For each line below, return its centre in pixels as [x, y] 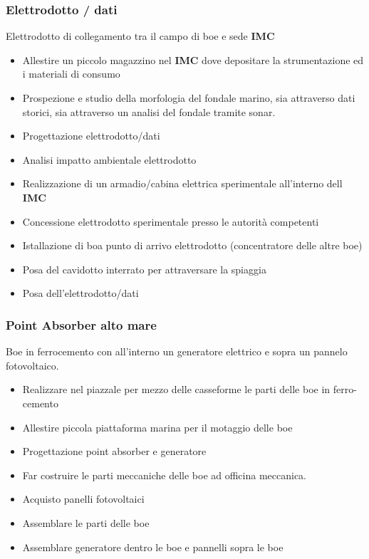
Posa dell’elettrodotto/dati [80, 293]
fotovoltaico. [32, 365]
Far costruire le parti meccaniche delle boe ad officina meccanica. [165, 475]
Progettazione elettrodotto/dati [91, 136]
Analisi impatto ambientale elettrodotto [109, 159]
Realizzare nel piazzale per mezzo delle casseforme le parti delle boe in [176, 389]
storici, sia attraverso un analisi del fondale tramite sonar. [149, 111]
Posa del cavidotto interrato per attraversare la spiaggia [144, 269]
